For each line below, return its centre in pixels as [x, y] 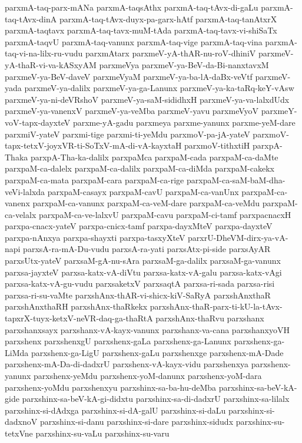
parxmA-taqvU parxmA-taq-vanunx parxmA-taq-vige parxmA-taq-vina [134, 41]
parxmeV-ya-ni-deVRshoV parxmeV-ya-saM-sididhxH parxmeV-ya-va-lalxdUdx [147, 99]
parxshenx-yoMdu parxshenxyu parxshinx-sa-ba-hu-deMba [111, 387]
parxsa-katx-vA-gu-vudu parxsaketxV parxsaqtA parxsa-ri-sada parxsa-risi [140, 283]
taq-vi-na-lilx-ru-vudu [44, 53]
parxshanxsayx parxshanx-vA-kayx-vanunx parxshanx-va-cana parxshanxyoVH [147, 329]
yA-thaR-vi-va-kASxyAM [51, 64]
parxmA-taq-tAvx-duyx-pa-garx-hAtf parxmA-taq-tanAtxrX [168, 19]
